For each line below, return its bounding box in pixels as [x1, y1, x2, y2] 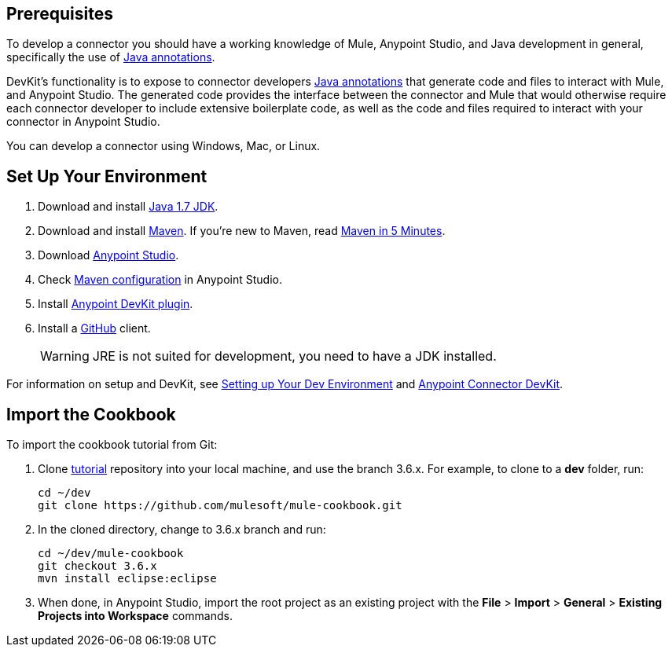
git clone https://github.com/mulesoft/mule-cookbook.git [38, 499, 402, 512]
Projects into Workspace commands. [38, 609, 233, 623]
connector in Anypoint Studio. [6, 115, 160, 129]
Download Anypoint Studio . [38, 248, 179, 262]
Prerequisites [6, 4, 113, 24]
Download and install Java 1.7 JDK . [38, 200, 218, 214]
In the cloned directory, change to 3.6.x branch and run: [38, 523, 326, 537]
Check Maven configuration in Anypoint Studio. [38, 273, 282, 287]
